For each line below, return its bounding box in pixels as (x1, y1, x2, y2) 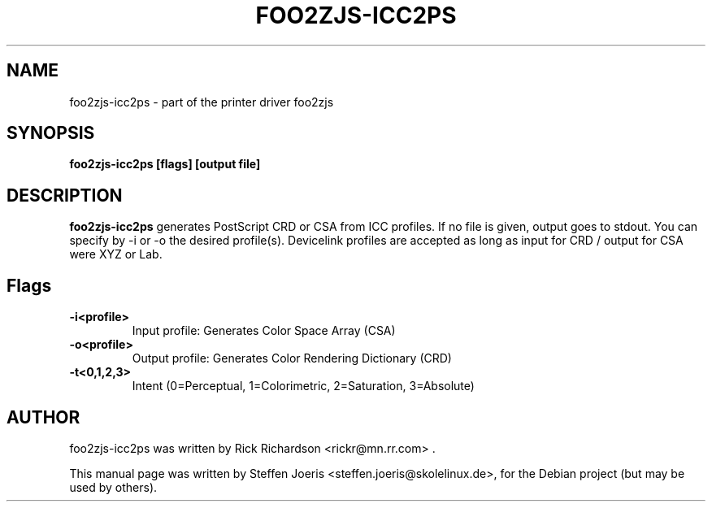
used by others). (69, 480, 158, 494)
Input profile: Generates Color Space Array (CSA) (132, 323, 396, 338)
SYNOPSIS (7, 123, 95, 144)
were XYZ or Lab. (69, 247, 163, 262)
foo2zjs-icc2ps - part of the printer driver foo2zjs (69, 94, 334, 109)
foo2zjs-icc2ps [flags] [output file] (69, 157, 261, 172)
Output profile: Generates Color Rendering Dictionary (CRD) (132, 351, 452, 366)
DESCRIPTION (7, 185, 123, 206)
